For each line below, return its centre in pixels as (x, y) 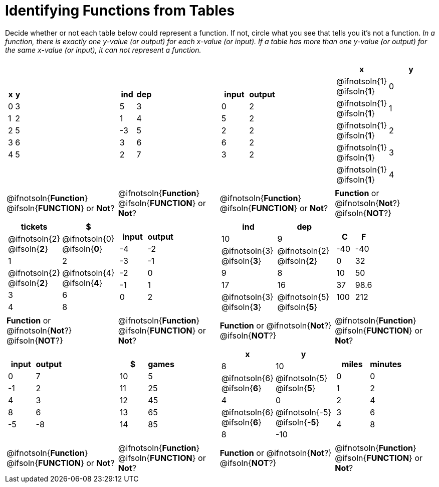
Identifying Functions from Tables (120, 11)
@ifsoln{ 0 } (82, 249)
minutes (386, 364)
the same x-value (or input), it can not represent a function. (103, 50)
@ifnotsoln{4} (88, 273)
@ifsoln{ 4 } (82, 283)
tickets (34, 226)
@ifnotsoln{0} (88, 238)
